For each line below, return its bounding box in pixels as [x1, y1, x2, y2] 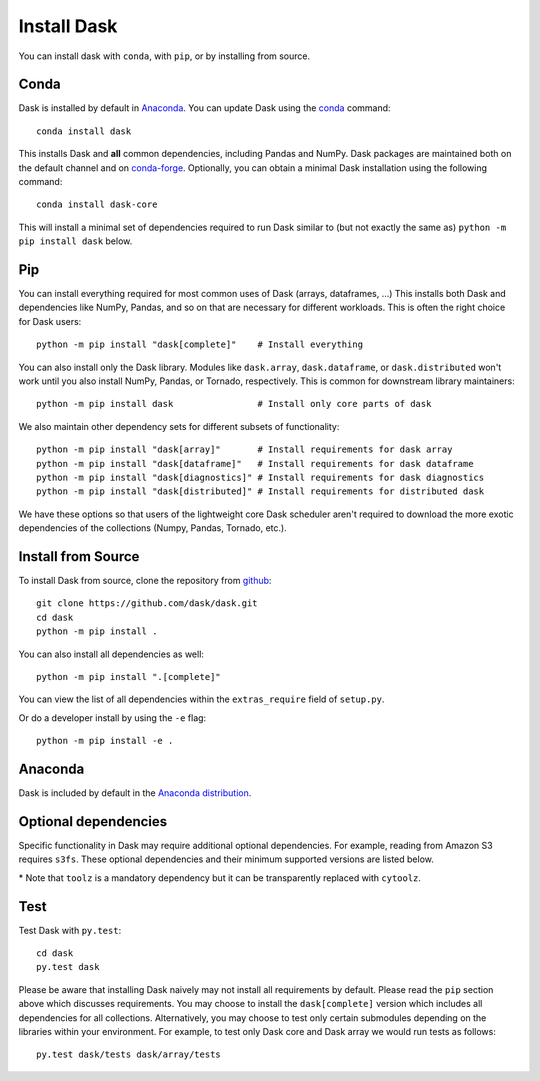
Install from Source [18, 548, 140, 565]
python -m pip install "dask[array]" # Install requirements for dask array [36, 444, 453, 455]
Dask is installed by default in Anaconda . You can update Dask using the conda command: [18, 102, 391, 114]
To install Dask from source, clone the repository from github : [18, 575, 272, 587]
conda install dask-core [36, 199, 158, 210]
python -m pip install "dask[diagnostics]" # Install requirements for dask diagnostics [36, 472, 485, 483]
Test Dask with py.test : [18, 924, 122, 936]
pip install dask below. [18, 235, 133, 247]
